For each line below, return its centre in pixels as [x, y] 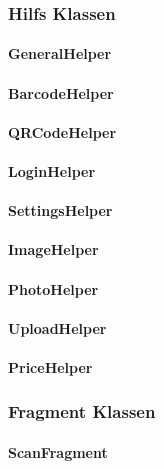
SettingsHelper [60, 210]
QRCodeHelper [62, 131]
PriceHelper [50, 366]
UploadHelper [57, 327]
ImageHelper [53, 249]
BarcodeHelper [61, 92]
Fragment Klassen [82, 411]
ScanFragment [58, 451]
